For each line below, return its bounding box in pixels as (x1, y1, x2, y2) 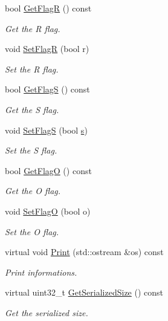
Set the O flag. (5, 225, 59, 238)
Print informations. (5, 265, 77, 278)
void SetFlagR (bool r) (5, 42, 89, 55)
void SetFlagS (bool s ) (5, 123, 88, 136)
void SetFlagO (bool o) (5, 204, 91, 217)
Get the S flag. (5, 103, 59, 115)
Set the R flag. (5, 62, 59, 75)
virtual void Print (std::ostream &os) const (5, 245, 164, 258)
